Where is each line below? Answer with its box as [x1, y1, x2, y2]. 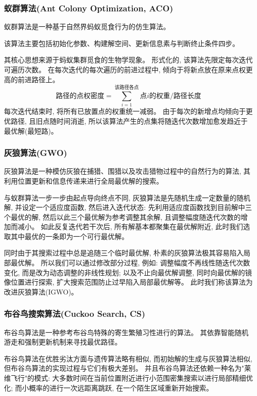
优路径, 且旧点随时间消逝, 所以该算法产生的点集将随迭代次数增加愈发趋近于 [4, 115, 248, 126]
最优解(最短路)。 [4, 125, 58, 136]
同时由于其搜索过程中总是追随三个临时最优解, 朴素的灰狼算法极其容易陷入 [4, 247, 244, 258]
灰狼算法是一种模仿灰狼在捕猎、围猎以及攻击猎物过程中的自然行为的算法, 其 [4, 166, 251, 176]
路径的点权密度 [55, 92, 104, 99]
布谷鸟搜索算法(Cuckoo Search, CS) [4, 307, 145, 320]
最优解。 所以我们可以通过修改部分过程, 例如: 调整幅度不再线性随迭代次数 [10, 257, 250, 268]
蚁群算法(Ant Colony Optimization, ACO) [4, 1, 173, 14]
